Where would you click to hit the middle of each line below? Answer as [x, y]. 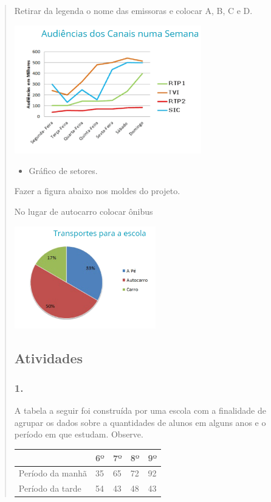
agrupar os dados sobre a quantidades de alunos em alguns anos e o [140, 422]
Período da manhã [53, 473]
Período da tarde [50, 488]
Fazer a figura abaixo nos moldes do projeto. [97, 191]
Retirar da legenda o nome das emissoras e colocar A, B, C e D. [133, 10]
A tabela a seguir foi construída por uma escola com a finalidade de [140, 410]
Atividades [49, 357]
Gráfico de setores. [63, 170]
